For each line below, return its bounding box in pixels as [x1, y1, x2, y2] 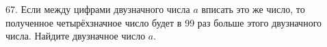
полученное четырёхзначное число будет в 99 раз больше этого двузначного [5, 15, 322, 29]
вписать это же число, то [201, 2, 305, 16]
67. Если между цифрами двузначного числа [5, 2, 190, 16]
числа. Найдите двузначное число [5, 29, 146, 43]
